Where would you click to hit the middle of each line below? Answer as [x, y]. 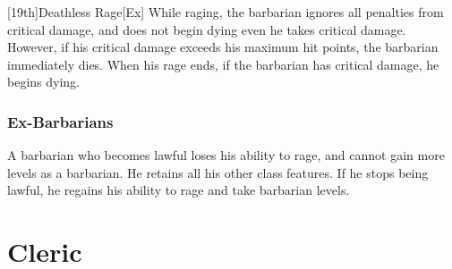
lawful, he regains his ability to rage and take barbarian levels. [179, 190]
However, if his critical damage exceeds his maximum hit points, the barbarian [223, 47]
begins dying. [43, 82]
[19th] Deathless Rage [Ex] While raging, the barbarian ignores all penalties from [226, 12]
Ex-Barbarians [60, 121]
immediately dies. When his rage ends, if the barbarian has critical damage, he [223, 64]
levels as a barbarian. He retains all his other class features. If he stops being [218, 172]
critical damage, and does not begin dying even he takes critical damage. [207, 29]
